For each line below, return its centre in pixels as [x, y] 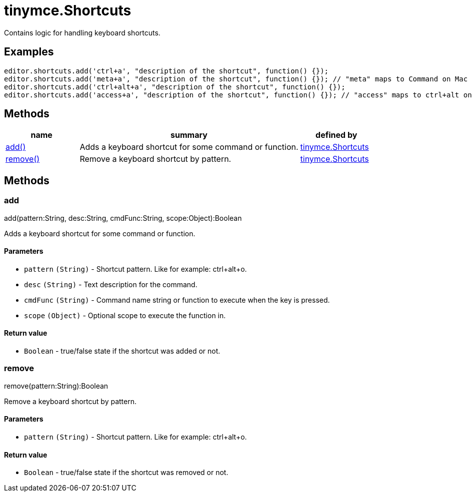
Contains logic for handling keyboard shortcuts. [82, 32]
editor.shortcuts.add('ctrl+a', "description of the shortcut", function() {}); [166, 71]
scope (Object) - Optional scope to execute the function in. [125, 315]
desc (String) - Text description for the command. [111, 284]
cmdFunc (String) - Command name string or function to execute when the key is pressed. [177, 300]
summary [189, 135]
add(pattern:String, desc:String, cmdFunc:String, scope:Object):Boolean [123, 218]
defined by [336, 135]
